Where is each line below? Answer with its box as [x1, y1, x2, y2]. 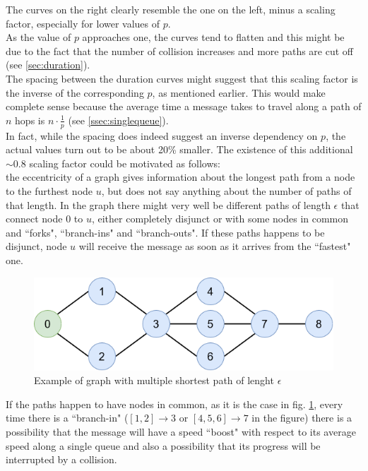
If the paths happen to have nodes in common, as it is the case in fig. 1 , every [6, 396, 343, 411]
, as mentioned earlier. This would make [152, 85, 326, 100]
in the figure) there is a [251, 410, 352, 425]
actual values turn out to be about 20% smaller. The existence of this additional [6, 142, 353, 157]
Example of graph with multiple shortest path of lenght [34, 373, 274, 388]
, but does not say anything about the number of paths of [101, 183, 352, 198]
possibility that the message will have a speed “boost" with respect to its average [6, 424, 356, 439]
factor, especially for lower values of [6, 16, 160, 30]
